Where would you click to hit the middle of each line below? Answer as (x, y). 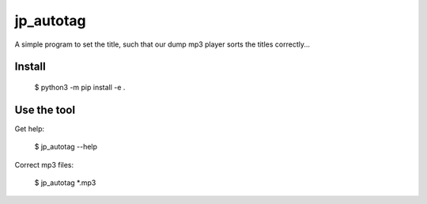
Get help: (30, 128)
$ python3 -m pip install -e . (80, 87)
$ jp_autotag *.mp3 (65, 183)
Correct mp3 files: (44, 164)
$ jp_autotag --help (66, 147)
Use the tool (45, 110)
